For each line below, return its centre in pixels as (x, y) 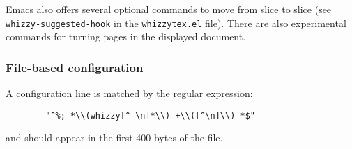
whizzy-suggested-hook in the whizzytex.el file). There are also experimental (176, 23)
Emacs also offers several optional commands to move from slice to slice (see (169, 9)
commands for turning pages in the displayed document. (126, 36)
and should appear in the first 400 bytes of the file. (114, 138)
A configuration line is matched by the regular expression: (129, 93)
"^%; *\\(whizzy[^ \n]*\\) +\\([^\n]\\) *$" (150, 115)
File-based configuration (75, 67)
